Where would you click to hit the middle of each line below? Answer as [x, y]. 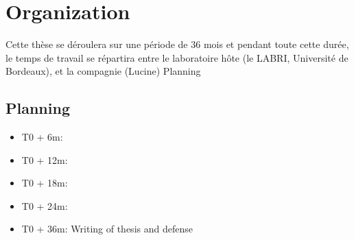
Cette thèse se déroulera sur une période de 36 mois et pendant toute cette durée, [177, 44]
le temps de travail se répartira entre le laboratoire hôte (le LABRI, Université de [177, 57]
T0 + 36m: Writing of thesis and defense [107, 229]
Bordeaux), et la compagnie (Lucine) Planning [103, 71]
